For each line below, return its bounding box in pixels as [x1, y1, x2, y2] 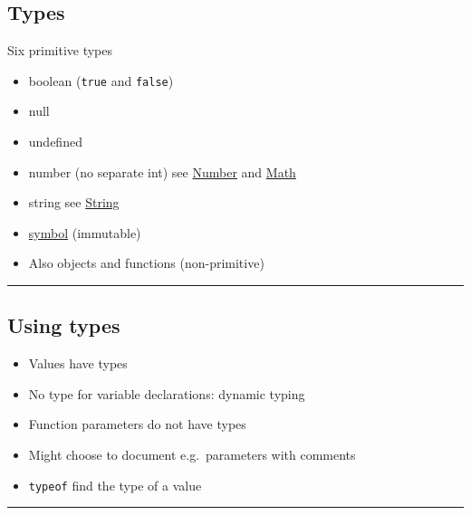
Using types [7, 311, 120, 339]
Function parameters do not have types [28, 415, 246, 434]
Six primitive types [7, 41, 113, 60]
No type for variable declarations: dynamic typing [28, 384, 305, 403]
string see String [28, 193, 120, 212]
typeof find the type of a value [28, 475, 202, 494]
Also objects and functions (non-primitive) [28, 253, 264, 272]
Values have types [28, 354, 128, 373]
